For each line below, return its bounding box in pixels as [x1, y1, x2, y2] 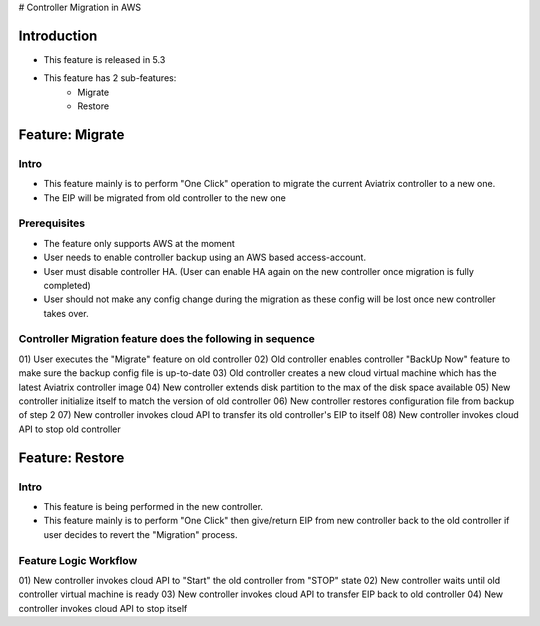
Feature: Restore [18, 449, 125, 466]
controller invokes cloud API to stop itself [18, 602, 188, 614]
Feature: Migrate [18, 126, 125, 143]
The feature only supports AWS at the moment [43, 237, 235, 249]
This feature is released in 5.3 [43, 53, 166, 65]
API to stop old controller [18, 423, 121, 435]
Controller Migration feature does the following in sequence [18, 332, 315, 346]
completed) [43, 279, 92, 291]
